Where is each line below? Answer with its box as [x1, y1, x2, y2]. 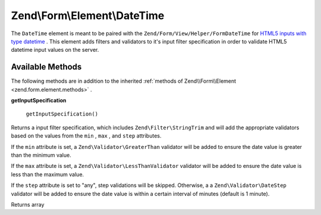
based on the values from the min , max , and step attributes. [11, 132, 162, 139]
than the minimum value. [11, 151, 71, 158]
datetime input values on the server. [11, 46, 99, 54]
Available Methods [11, 62, 82, 72]
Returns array [11, 201, 45, 208]
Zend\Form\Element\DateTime [11, 9, 165, 22]
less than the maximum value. [11, 170, 84, 178]
